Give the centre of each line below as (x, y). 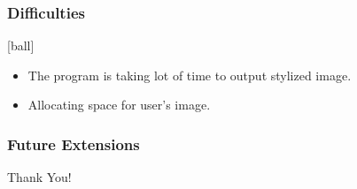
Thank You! (39, 177)
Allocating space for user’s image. (119, 105)
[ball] (21, 45)
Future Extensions (74, 144)
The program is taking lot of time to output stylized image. (190, 75)
